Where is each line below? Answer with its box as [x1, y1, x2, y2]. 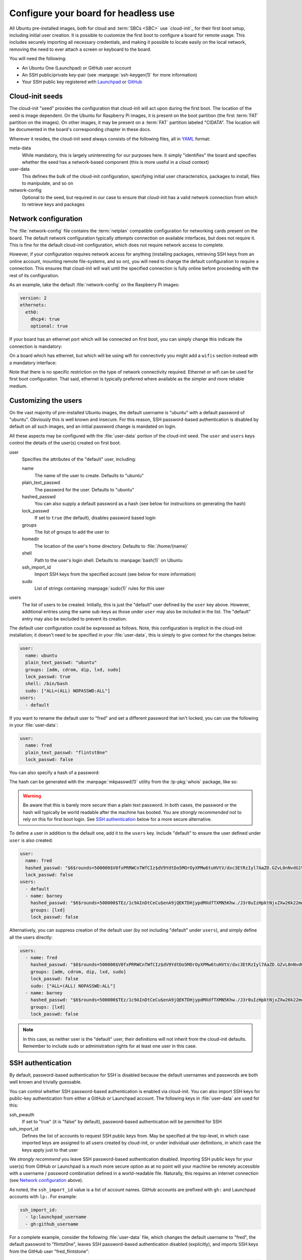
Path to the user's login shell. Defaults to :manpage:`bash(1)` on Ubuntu [34, 557, 183, 563]
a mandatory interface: [9, 359, 57, 365]
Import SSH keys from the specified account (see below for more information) [34, 571, 196, 577]
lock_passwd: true [25, 673, 70, 679]
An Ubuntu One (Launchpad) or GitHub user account [22, 65, 131, 71]
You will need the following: [9, 55, 66, 61]
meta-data [9, 145, 31, 151]
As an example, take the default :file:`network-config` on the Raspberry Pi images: [9, 281, 180, 287]
